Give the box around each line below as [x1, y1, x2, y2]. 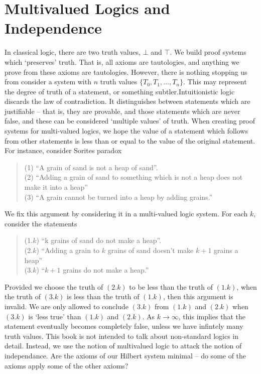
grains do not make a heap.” [63, 265, 149, 275]
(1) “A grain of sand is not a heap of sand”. [24, 162, 158, 172]
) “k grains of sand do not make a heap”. [36, 235, 162, 245]
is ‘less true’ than [28, 311, 81, 321]
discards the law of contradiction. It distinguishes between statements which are [5, 96, 250, 106]
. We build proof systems [170, 47, 246, 57]
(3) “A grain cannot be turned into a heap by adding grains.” [24, 191, 213, 202]
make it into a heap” [24, 182, 88, 192]
